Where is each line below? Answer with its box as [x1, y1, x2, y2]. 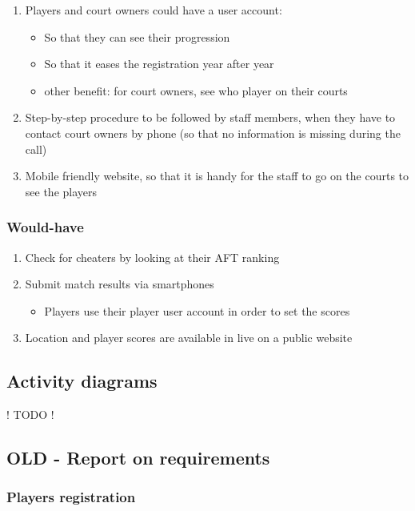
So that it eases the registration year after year [44, 55, 274, 72]
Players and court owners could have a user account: [25, 2, 282, 18]
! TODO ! [6, 406, 54, 423]
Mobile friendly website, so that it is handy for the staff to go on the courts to [25, 167, 409, 184]
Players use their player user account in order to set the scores [44, 302, 350, 319]
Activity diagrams [6, 368, 158, 393]
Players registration [6, 487, 136, 507]
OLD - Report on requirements [6, 445, 270, 470]
